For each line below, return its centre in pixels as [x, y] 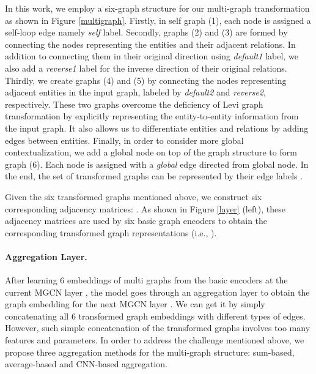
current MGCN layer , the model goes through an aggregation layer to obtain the [157, 292]
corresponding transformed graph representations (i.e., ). [111, 232]
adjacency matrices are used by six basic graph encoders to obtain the [136, 221]
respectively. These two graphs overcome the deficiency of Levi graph [134, 104]
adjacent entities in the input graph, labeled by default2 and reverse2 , [135, 92]
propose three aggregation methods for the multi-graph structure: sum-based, [150, 352]
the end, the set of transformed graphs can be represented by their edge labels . [154, 176]
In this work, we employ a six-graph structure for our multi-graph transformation [157, 8]
